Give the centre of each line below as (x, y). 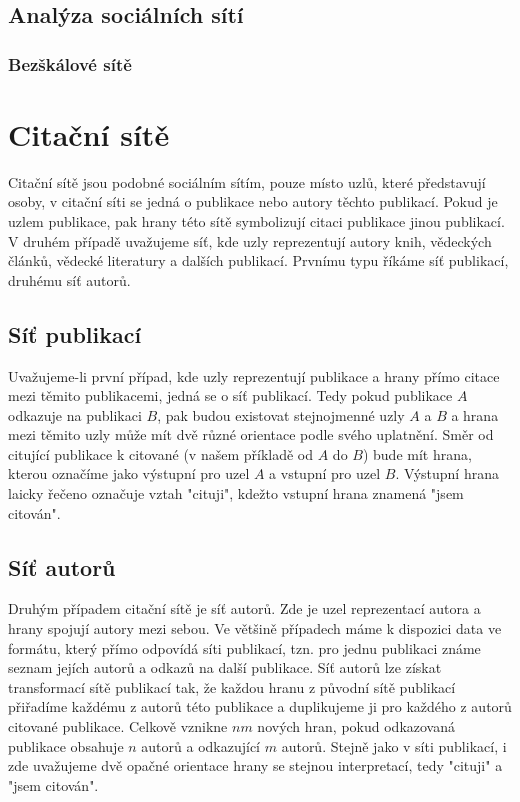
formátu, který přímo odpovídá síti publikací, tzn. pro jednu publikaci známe (244, 647)
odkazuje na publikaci (75, 414)
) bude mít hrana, (417, 453)
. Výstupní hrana (447, 473)
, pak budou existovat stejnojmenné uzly (281, 414)
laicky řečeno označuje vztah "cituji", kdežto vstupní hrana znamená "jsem (236, 493)
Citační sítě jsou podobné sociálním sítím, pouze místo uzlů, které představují (247, 181)
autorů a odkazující (201, 745)
